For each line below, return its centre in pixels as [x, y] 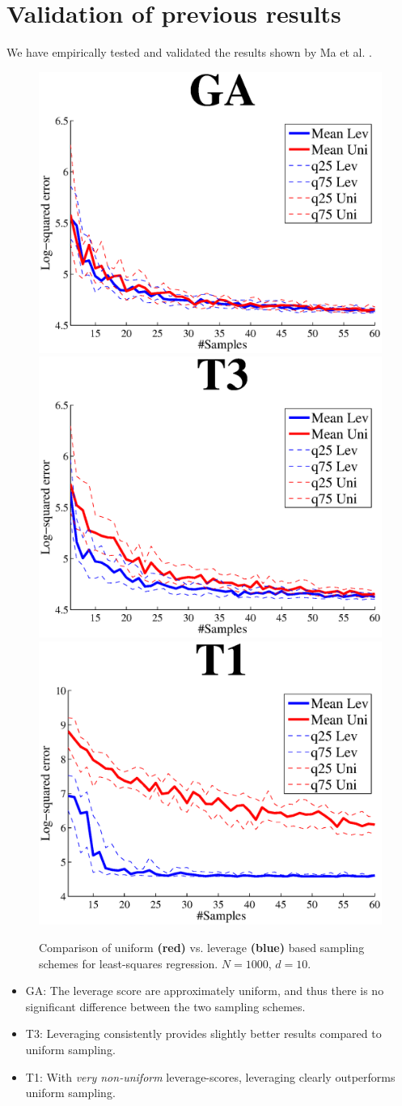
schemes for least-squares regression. [129, 963]
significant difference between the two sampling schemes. [165, 1006]
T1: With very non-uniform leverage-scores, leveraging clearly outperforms [210, 1076]
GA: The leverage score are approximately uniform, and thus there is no [205, 991]
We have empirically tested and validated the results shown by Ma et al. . [189, 52]
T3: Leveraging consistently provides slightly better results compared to [203, 1033]
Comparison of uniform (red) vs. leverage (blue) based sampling [202, 947]
